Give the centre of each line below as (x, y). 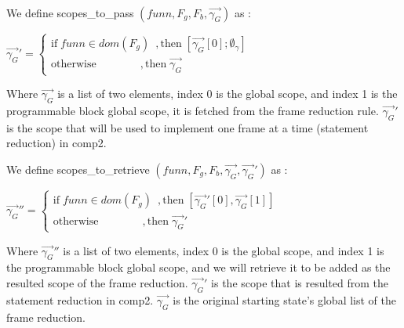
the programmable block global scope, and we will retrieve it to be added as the (198, 267)
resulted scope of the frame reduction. (97, 282)
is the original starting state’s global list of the (284, 299)
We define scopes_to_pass (70, 12)
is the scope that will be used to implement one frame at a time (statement (187, 127)
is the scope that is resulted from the (300, 282)
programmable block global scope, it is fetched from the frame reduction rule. (193, 110)
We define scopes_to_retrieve (78, 169)
